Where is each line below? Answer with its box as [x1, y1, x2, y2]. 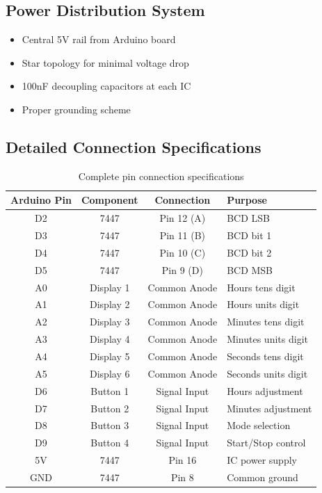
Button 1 [90, 383, 129, 398]
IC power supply [227, 453, 297, 467]
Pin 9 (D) [161, 262, 203, 277]
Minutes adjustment [227, 401, 312, 415]
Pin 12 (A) [159, 211, 206, 225]
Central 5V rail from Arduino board [22, 32, 176, 47]
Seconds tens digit [227, 348, 304, 363]
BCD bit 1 [227, 228, 272, 243]
